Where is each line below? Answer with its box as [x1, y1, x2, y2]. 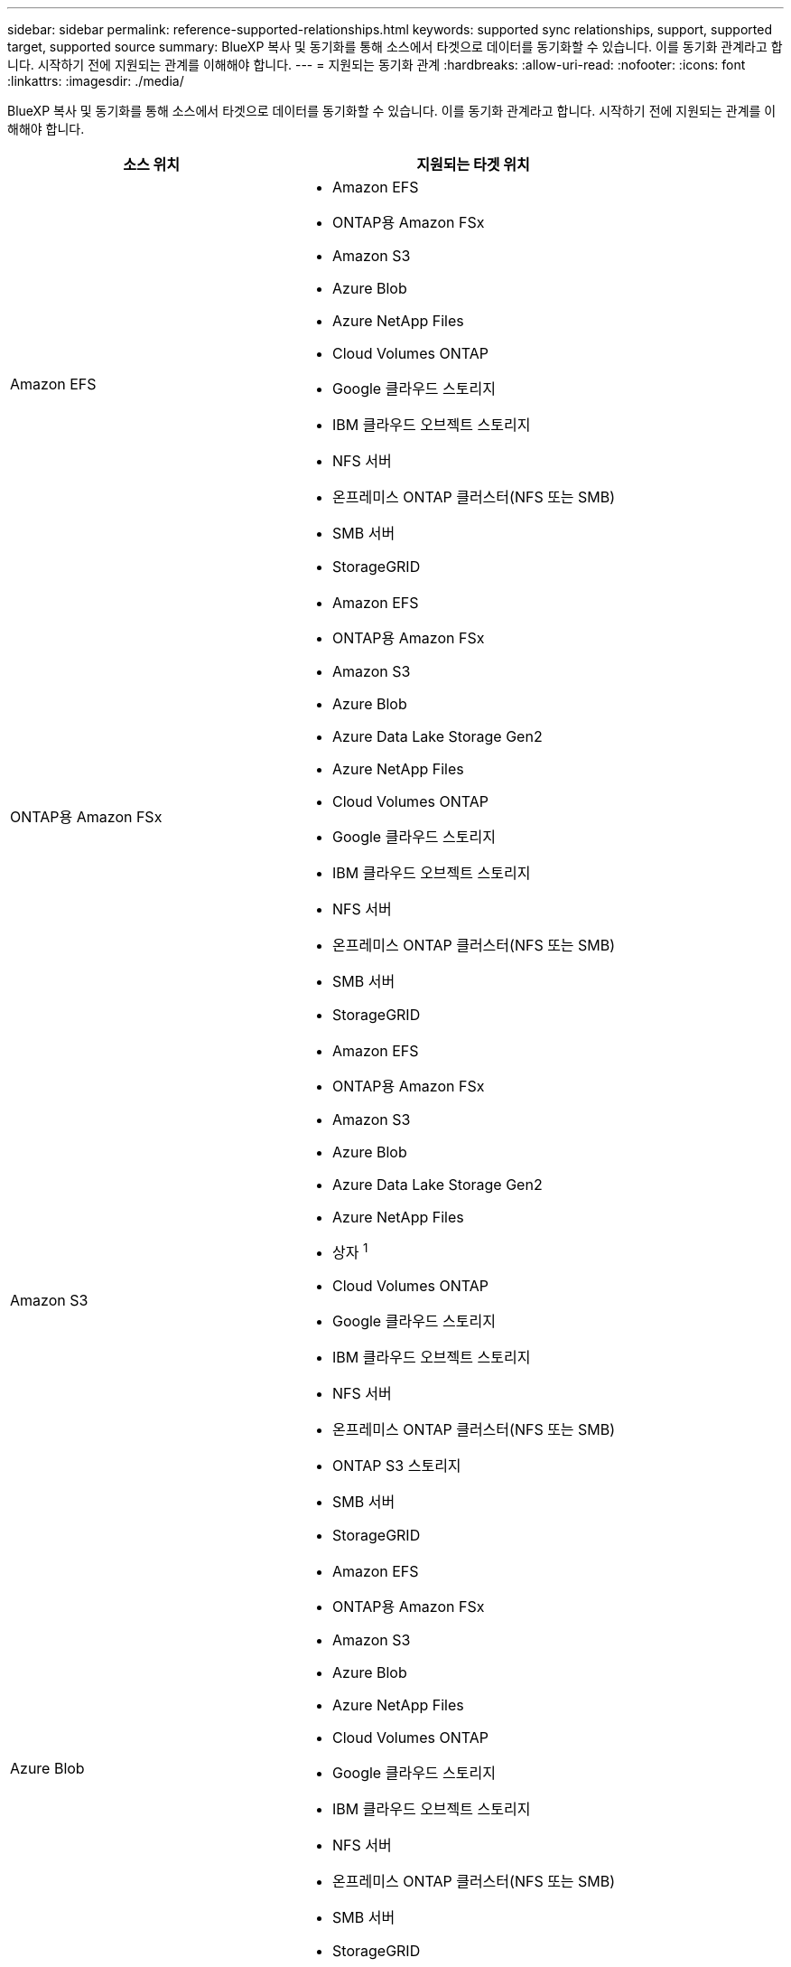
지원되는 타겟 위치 [416, 155, 530, 173]
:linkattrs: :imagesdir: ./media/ [7, 73, 184, 89]
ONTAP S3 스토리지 [332, 1457, 461, 1475]
